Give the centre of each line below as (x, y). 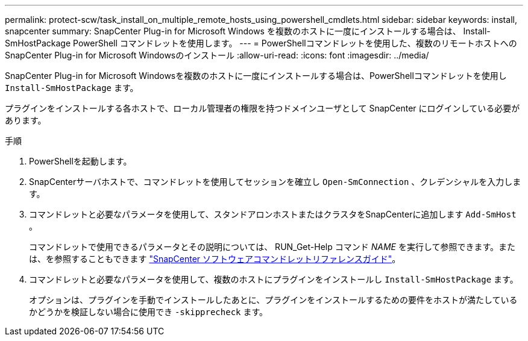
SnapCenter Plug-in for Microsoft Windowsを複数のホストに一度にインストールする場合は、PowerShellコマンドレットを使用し (256, 76)
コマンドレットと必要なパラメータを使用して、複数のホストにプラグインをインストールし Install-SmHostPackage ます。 (274, 279)
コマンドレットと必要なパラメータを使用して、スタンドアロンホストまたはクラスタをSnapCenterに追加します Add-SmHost (273, 214)
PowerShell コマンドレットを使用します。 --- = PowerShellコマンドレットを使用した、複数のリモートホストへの (295, 43)
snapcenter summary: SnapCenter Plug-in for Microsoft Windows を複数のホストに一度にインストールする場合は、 (233, 31)
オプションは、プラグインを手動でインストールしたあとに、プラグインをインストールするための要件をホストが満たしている (273, 300)
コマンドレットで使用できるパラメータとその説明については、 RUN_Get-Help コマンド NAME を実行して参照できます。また (272, 247)
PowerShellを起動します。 (80, 161)
